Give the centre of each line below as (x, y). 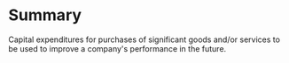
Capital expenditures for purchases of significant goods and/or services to (144, 39)
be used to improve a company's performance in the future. (117, 48)
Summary (45, 15)
